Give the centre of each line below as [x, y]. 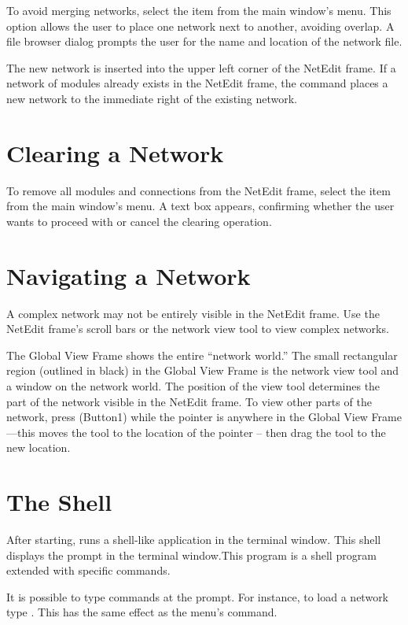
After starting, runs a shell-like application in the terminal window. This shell [194, 540]
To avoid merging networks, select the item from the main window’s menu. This [199, 10]
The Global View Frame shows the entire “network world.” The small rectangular [202, 355]
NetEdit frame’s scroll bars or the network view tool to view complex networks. [198, 329]
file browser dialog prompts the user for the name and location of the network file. [204, 41]
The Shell [59, 502]
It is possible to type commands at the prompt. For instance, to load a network [198, 596]
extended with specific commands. [88, 570]
